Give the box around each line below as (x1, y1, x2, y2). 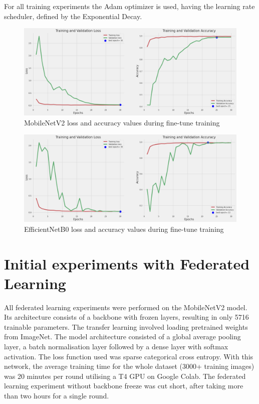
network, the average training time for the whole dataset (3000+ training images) (4, 361, 254, 371)
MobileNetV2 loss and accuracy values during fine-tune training (24, 117, 220, 127)
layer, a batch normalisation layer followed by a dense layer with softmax (4, 341, 228, 352)
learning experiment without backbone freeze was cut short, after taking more (4, 380, 243, 391)
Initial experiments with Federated (4, 253, 250, 274)
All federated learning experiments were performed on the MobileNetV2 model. (4, 302, 247, 312)
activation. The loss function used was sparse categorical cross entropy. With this (4, 351, 253, 361)
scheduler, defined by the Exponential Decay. (4, 11, 142, 21)
